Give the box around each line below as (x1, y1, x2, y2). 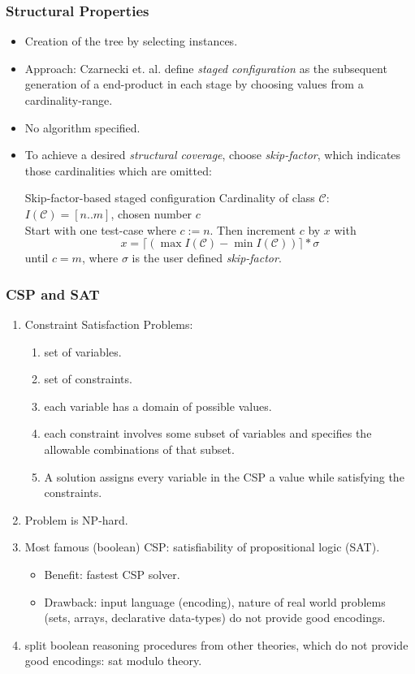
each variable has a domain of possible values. (44, 397, 272, 414)
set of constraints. (44, 370, 132, 387)
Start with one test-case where (24, 221, 176, 238)
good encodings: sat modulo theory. (24, 652, 202, 669)
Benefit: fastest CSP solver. (44, 565, 180, 582)
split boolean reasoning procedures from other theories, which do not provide (24, 636, 409, 653)
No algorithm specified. (24, 119, 140, 136)
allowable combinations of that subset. (44, 440, 235, 457)
